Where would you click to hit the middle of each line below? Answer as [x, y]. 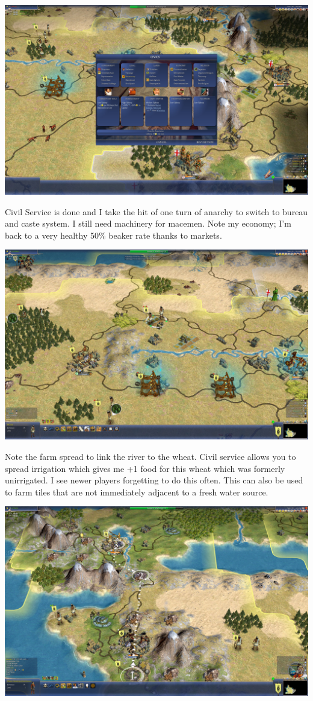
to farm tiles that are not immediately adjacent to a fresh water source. [137, 492]
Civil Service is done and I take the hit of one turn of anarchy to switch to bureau [156, 211]
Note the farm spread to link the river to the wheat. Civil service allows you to [150, 456]
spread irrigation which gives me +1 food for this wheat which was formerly [145, 468]
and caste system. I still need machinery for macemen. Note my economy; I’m [148, 223]
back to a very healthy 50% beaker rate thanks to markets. [113, 235]
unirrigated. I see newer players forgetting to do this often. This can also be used [154, 480]
